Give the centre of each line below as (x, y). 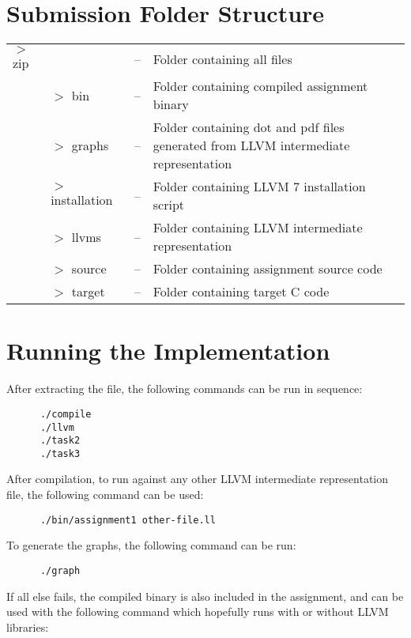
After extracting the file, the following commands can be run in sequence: (185, 389)
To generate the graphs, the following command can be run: (151, 545)
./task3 (60, 453)
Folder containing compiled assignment (260, 86)
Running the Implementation (168, 351)
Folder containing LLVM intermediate (258, 228)
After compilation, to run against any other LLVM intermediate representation (198, 479)
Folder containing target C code (241, 292)
